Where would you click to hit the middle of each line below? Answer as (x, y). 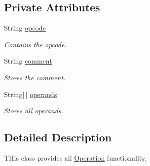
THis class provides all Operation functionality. (75, 157)
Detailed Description (58, 137)
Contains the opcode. (35, 44)
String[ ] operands (31, 94)
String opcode (25, 28)
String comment (28, 61)
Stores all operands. (34, 111)
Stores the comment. (35, 77)
